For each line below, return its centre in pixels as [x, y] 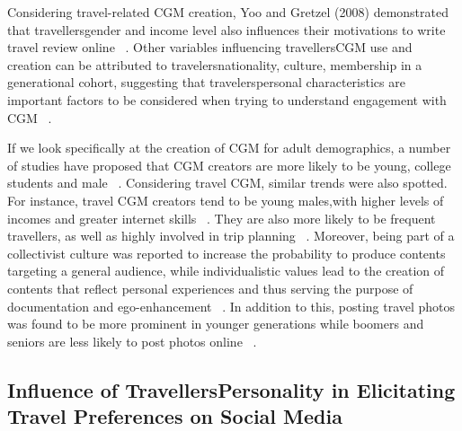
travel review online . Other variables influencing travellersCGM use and [210, 47]
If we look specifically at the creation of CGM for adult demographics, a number [229, 148]
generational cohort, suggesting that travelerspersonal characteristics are [206, 82]
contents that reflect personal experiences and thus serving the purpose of [210, 288]
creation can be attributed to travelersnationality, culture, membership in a [215, 64]
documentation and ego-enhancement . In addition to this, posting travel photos [231, 306]
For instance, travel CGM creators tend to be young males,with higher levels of [226, 200]
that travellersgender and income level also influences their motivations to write [227, 29]
